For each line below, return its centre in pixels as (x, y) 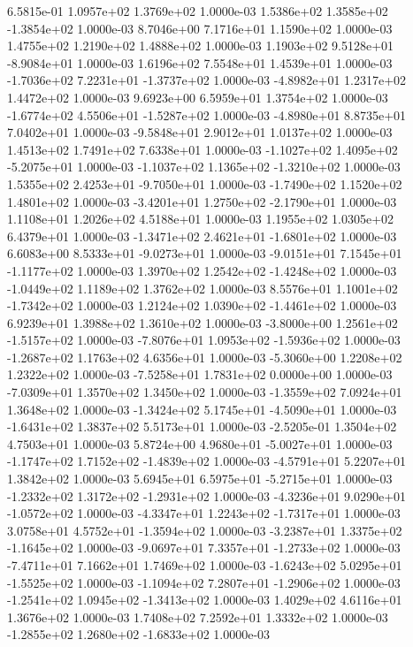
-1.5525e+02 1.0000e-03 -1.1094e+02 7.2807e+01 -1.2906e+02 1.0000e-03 (204, 582)
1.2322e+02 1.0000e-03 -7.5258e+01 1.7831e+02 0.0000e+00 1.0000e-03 (200, 374)
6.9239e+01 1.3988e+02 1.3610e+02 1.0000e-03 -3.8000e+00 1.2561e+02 (203, 322)
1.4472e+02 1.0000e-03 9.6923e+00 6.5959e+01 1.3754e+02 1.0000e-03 (198, 97)
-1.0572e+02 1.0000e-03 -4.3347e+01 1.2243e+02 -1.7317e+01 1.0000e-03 (204, 513)
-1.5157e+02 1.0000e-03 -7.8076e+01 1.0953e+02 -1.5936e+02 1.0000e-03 (204, 340)
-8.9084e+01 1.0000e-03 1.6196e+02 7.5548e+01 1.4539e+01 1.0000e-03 (200, 62)
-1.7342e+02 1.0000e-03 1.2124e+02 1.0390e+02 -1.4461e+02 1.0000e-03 (202, 305)
